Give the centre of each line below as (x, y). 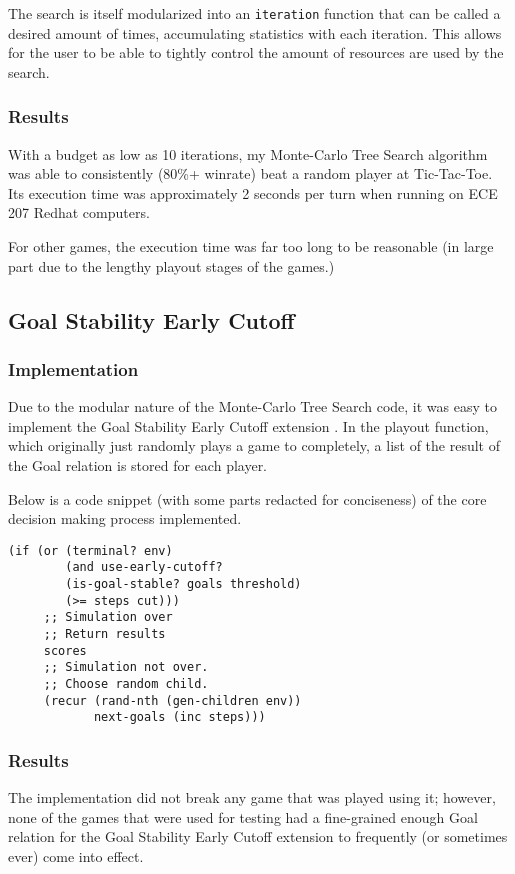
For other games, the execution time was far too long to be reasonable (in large (251, 246)
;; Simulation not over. (126, 667)
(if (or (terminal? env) (90, 550)
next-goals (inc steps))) (179, 717)
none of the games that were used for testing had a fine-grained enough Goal (243, 816)
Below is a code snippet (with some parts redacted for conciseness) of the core (247, 498)
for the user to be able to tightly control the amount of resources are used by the (256, 52)
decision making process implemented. (125, 518)
